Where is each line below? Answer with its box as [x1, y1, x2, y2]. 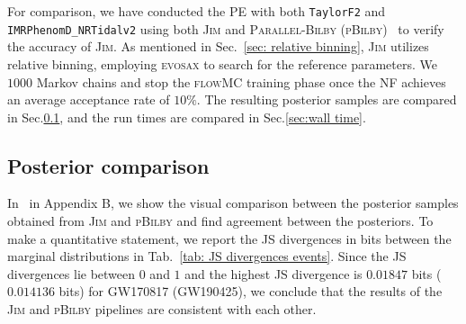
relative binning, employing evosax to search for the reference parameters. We [7, 54, 437, 73]
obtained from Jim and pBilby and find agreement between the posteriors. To [7, 211, 434, 230]
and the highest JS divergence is [184, 264, 363, 283]
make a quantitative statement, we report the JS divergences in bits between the [7, 229, 452, 247]
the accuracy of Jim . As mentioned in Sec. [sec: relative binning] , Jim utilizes [7, 37, 429, 56]
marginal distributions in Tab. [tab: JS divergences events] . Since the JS [7, 247, 407, 265]
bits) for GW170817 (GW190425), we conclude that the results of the [58, 282, 443, 301]
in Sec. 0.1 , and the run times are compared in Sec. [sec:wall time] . [7, 107, 366, 126]
